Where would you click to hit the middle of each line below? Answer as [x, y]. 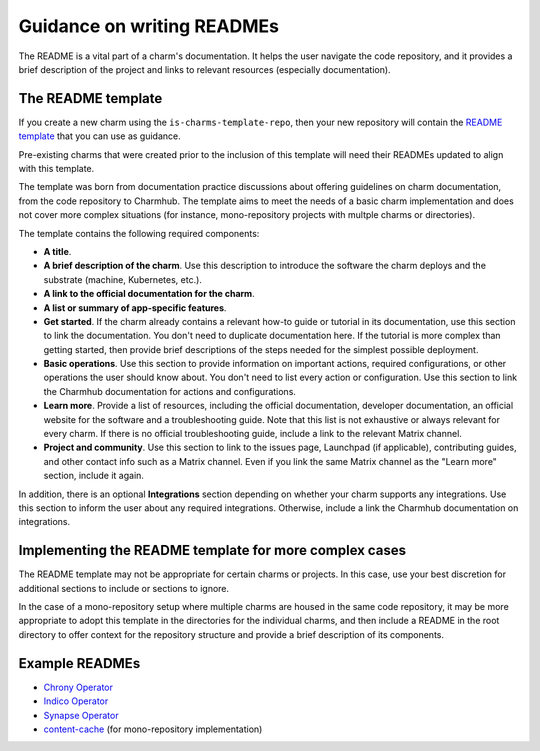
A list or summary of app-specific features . [135, 307]
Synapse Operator [81, 715]
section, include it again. [94, 476]
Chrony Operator [78, 687]
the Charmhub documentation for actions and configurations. [170, 391]
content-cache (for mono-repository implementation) [153, 729]
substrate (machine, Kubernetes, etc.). [122, 279]
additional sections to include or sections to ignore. [124, 588]
